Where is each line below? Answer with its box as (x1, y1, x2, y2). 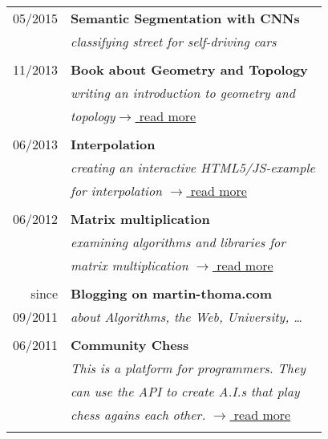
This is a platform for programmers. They (71, 359, 306, 377)
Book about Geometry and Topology (71, 60, 308, 79)
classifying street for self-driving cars (71, 32, 277, 51)
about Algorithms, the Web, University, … (71, 307, 302, 326)
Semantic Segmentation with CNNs (71, 9, 300, 27)
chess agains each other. (71, 405, 206, 424)
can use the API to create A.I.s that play (71, 382, 300, 400)
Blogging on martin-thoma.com (71, 284, 273, 303)
